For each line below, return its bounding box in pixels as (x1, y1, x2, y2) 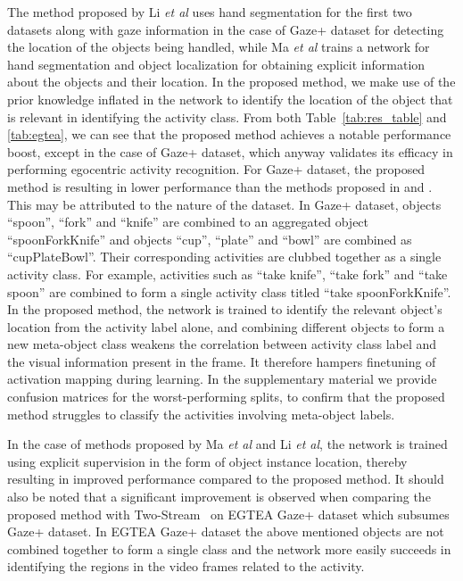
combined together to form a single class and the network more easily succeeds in (7, 539, 451, 558)
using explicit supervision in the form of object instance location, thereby (7, 452, 408, 470)
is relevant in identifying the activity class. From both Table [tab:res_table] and (7, 107, 447, 126)
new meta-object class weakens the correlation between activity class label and (7, 335, 437, 353)
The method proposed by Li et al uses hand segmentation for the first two (7, 3, 412, 21)
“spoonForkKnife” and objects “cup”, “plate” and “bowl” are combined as (7, 229, 412, 248)
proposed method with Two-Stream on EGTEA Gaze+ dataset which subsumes (7, 504, 450, 523)
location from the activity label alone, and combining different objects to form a (7, 317, 445, 336)
